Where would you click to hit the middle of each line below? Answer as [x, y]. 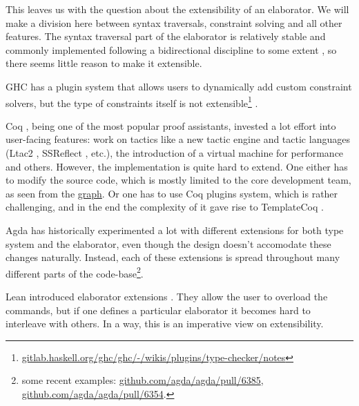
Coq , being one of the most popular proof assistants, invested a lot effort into [171, 125]
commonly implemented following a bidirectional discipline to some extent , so [171, 49]
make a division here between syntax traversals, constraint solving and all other [174, 22]
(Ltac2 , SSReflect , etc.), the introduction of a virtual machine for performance [175, 153]
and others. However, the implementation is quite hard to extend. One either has [177, 166]
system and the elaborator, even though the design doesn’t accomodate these [168, 243]
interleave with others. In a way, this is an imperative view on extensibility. [165, 323]
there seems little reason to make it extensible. [104, 63]
